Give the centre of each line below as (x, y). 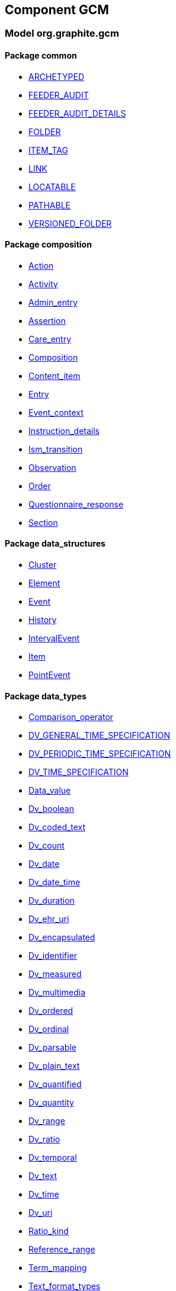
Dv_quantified (55, 1084)
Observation (52, 467)
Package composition (48, 245)
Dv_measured (55, 974)
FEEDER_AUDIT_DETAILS (77, 113)
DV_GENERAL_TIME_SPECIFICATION (100, 736)
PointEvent (49, 675)
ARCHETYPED (56, 76)
